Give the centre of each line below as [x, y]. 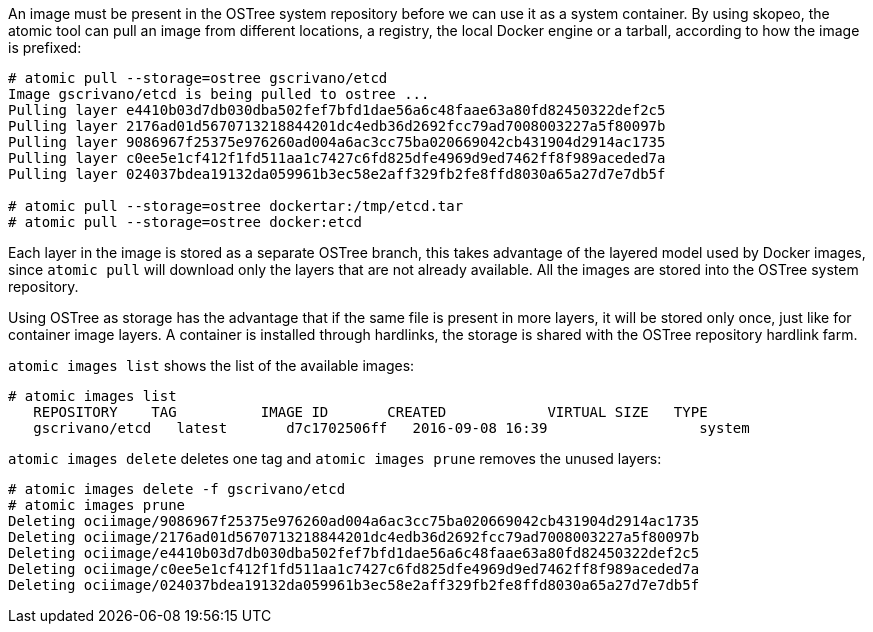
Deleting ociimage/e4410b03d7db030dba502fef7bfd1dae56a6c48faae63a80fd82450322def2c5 [354, 553]
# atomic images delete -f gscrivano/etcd [177, 489]
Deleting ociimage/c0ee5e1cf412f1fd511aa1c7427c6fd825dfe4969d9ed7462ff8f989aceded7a [354, 569]
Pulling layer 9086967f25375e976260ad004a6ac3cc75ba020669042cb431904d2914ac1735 [337, 142]
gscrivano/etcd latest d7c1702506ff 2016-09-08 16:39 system [391, 428]
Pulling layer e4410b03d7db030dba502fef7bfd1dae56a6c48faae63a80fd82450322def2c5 [337, 110]
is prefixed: [45, 47]
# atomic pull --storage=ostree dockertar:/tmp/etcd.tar [236, 206]
